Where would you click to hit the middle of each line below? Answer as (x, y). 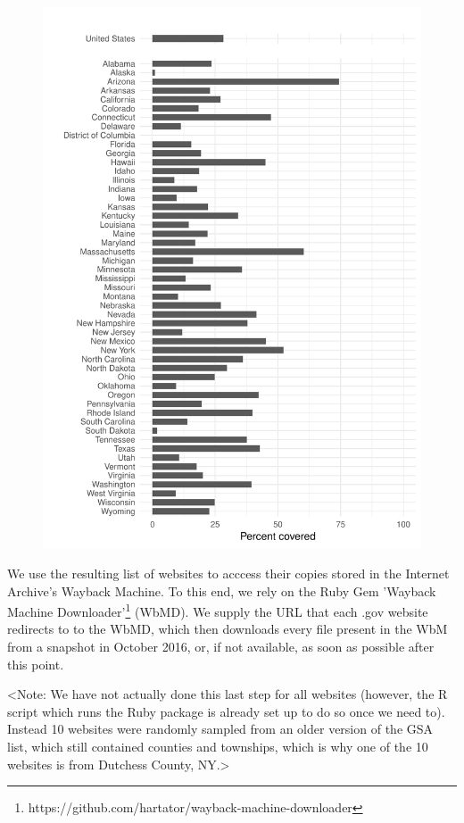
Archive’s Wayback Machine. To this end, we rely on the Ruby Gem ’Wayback (222, 590)
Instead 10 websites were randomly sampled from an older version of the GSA (220, 729)
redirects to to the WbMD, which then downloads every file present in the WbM (228, 629)
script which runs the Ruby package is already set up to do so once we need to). (226, 711)
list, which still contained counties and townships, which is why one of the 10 (218, 746)
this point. (36, 664)
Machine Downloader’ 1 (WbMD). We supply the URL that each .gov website (218, 610)
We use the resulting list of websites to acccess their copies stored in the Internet (228, 573)
